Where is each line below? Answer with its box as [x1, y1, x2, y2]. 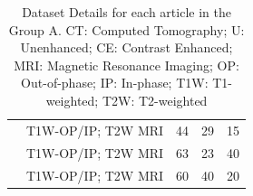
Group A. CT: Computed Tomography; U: [8, 20, 245, 39]
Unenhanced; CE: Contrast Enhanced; [20, 38, 233, 57]
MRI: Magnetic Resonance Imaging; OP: [14, 55, 239, 74]
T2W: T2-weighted [102, 90, 208, 109]
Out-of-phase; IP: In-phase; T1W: [21, 73, 209, 92]
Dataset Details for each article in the [22, 3, 231, 21]
